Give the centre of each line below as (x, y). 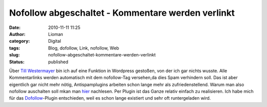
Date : (15, 27)
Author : (17, 34)
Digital (55, 41)
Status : (17, 62)
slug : (14, 55)
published (58, 62)
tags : (15, 48)
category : (20, 41)
